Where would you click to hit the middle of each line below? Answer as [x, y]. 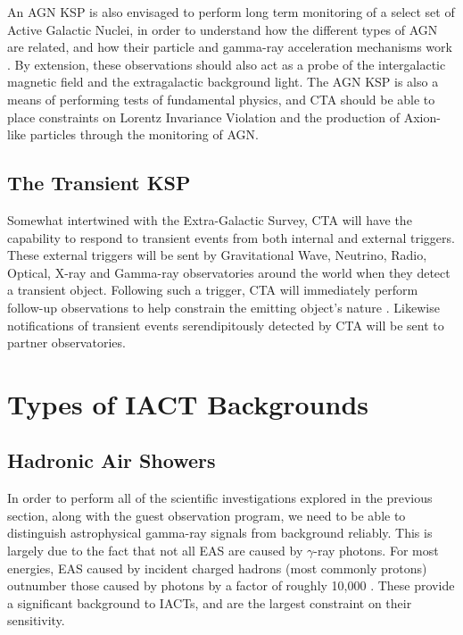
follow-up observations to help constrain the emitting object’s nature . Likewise [223, 307]
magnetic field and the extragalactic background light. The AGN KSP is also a [223, 82]
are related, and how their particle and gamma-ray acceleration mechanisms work [230, 47]
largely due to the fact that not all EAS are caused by [155, 551]
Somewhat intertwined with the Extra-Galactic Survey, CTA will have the [210, 219]
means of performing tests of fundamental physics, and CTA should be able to [221, 99]
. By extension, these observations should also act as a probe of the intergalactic [227, 64]
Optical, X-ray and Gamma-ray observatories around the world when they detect [229, 272]
